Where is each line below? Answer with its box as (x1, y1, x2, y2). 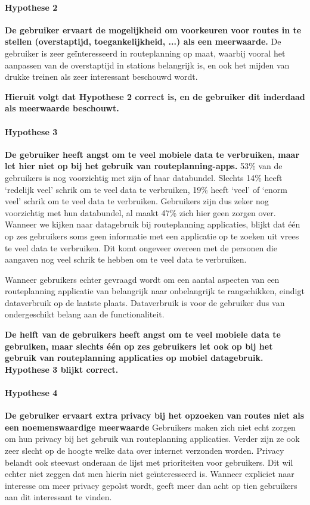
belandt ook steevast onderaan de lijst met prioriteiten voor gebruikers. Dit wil (5, 456, 293, 468)
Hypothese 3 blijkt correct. (5, 363, 119, 375)
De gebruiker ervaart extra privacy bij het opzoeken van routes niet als (5, 409, 305, 422)
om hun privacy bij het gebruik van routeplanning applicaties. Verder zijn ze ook (5, 432, 300, 445)
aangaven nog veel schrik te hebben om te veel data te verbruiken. (5, 253, 247, 266)
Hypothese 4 (5, 386, 58, 399)
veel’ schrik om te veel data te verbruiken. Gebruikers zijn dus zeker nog (5, 195, 269, 207)
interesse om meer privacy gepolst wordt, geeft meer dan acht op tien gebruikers (5, 479, 297, 491)
